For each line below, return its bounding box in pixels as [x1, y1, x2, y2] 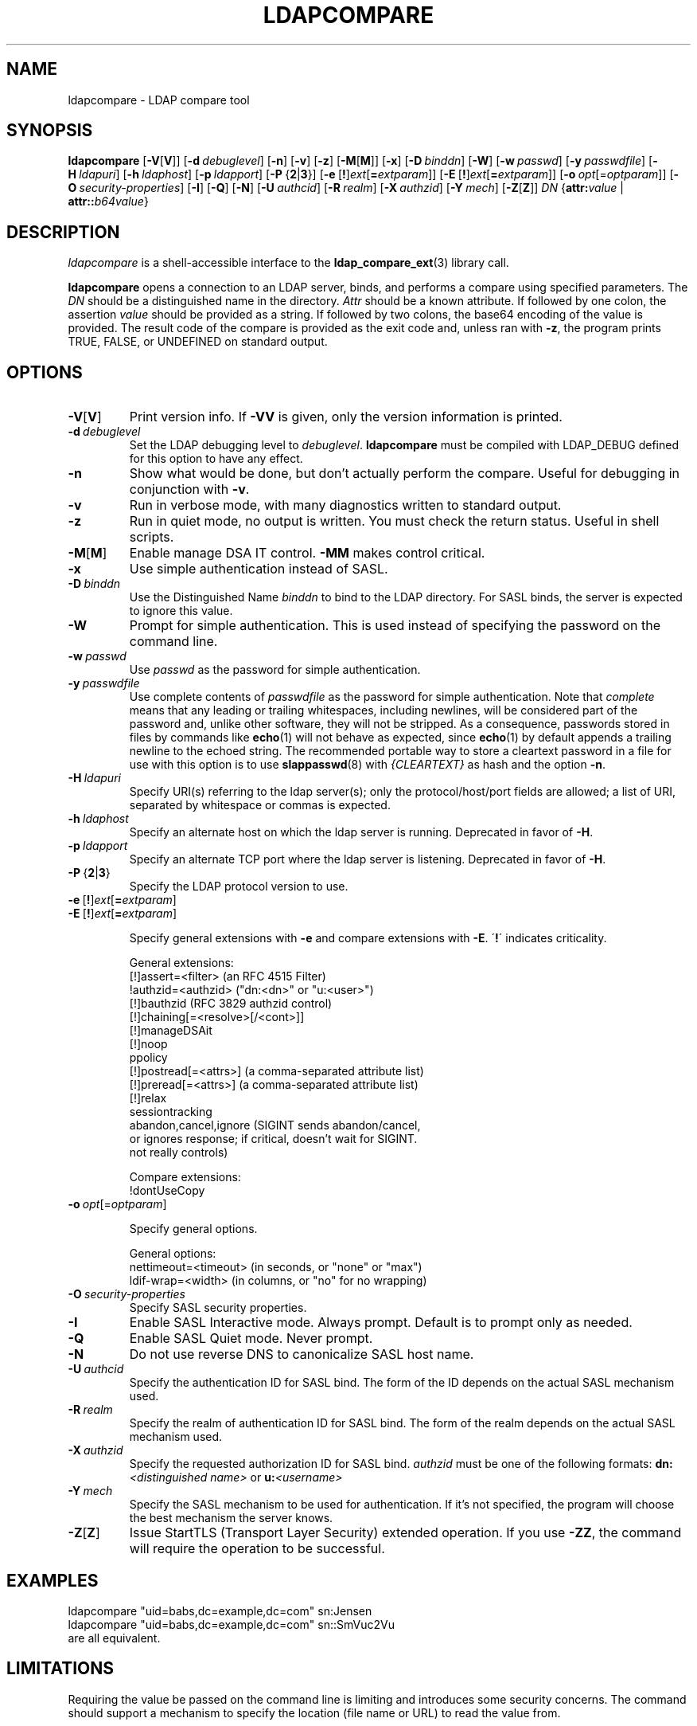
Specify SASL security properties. [129, 1301, 307, 1315]
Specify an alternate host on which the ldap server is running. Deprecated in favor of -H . [129, 825, 594, 840]
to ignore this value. [129, 604, 233, 618]
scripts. [129, 529, 174, 546]
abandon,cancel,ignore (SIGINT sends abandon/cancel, [129, 1118, 421, 1133]
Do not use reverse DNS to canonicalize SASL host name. [129, 1346, 474, 1363]
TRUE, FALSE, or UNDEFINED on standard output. [68, 335, 328, 349]
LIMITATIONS [6, 1658, 115, 1679]
